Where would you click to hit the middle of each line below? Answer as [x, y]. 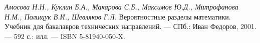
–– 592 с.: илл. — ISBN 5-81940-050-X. [65, 36]
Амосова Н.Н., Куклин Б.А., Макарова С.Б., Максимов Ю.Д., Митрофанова [121, 6]
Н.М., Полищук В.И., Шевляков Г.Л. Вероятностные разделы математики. [118, 16]
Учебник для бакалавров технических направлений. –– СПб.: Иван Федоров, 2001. [131, 26]
